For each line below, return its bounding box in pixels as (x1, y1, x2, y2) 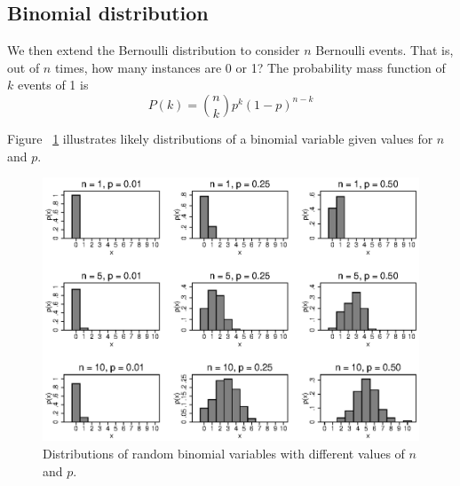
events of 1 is (17, 75, 89, 94)
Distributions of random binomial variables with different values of (43, 444, 405, 463)
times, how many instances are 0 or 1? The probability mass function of (54, 58, 446, 76)
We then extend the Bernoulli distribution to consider (7, 41, 300, 59)
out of (7, 58, 40, 76)
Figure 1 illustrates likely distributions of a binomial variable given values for (7, 129, 433, 147)
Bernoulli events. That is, (315, 41, 454, 59)
